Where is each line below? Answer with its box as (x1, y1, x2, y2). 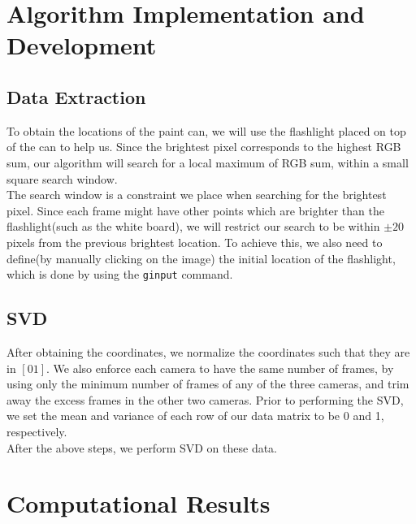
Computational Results (6, 487, 271, 520)
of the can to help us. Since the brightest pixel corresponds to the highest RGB (6, 138, 401, 155)
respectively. (6, 422, 67, 440)
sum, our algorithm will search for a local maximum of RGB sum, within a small (6, 154, 409, 171)
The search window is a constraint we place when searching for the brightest (6, 186, 387, 203)
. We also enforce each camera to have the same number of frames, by (46, 359, 394, 376)
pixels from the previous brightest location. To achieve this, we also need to (6, 233, 383, 250)
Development (6, 28, 157, 62)
